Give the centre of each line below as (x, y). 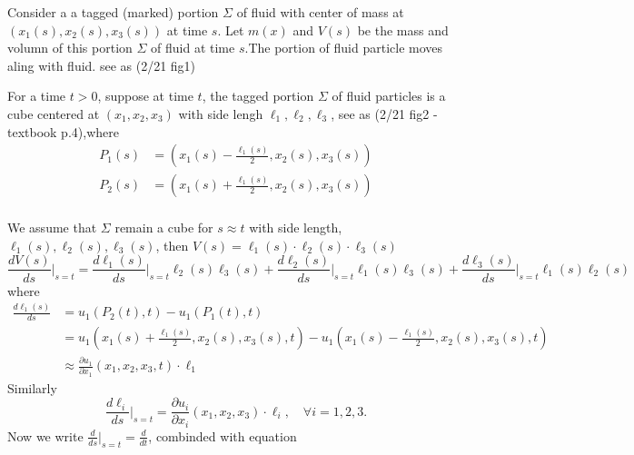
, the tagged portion (258, 96)
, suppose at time (145, 96)
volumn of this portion (70, 48)
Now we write (45, 435)
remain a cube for (164, 227)
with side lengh (221, 113)
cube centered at (54, 113)
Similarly (32, 387)
